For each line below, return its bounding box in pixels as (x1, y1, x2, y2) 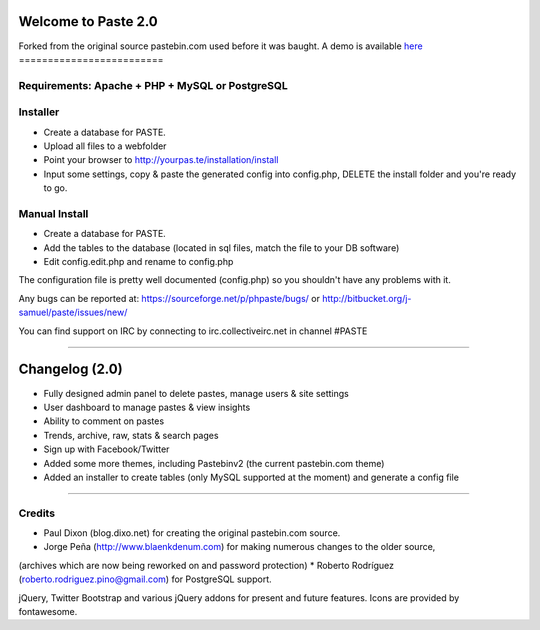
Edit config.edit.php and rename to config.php (43, 256, 234, 268)
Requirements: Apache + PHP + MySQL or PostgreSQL (18, 78, 289, 92)
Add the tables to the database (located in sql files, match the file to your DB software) (43, 241, 400, 254)
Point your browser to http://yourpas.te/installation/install (43, 154, 279, 166)
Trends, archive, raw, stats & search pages (43, 429, 219, 441)
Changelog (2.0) (18, 361, 124, 378)
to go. (43, 182, 68, 194)
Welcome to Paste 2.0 (18, 13, 159, 30)
